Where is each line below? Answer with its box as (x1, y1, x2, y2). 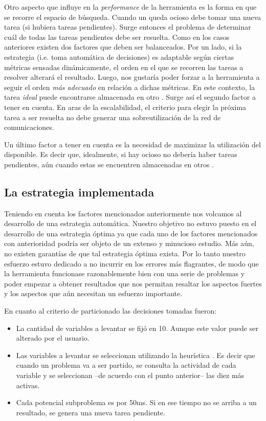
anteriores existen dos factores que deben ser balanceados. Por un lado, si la (4, 41, 242, 52)
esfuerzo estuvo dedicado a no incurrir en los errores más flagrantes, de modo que (4, 258, 259, 269)
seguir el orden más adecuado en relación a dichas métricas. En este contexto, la (4, 81, 255, 92)
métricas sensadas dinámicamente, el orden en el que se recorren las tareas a (4, 61, 243, 72)
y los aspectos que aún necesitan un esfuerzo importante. (4, 288, 183, 299)
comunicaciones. (4, 122, 54, 132)
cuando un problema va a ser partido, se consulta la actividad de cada (16, 360, 236, 370)
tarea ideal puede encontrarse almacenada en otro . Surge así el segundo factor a (4, 92, 256, 102)
